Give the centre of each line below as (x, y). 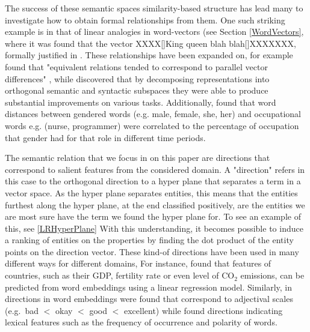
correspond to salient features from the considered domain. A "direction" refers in (155, 169)
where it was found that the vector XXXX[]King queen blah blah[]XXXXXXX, (150, 43)
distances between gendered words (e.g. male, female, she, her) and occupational (153, 114)
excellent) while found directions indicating (203, 310)
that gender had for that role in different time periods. (105, 137)
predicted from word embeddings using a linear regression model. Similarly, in (149, 287)
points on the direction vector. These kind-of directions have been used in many (152, 251)
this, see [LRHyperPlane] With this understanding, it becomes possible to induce (154, 228)
